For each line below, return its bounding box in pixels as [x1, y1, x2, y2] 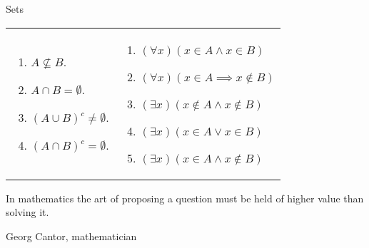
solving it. [6, 205, 49, 219]
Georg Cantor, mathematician [6, 228, 137, 243]
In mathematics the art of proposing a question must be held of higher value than [6, 190, 364, 205]
